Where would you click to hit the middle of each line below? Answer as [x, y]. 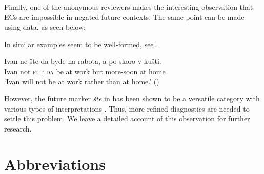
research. [18, 128]
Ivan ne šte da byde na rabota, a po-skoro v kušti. [83, 61]
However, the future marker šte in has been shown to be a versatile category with [132, 99]
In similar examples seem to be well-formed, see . [81, 44]
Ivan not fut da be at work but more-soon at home [85, 71]
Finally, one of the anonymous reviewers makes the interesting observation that [129, 7]
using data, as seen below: [45, 27]
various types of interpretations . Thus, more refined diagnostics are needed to [127, 108]
